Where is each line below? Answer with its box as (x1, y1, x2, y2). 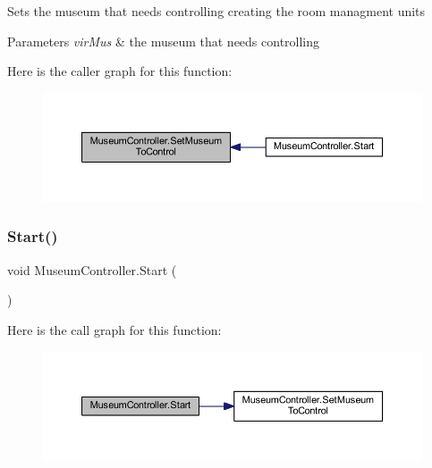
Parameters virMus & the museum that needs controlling (7, 31, 320, 50)
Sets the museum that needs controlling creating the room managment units (7, 2, 426, 20)
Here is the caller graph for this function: (7, 62, 233, 80)
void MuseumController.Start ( (7, 260, 177, 279)
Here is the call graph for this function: (7, 320, 222, 338)
